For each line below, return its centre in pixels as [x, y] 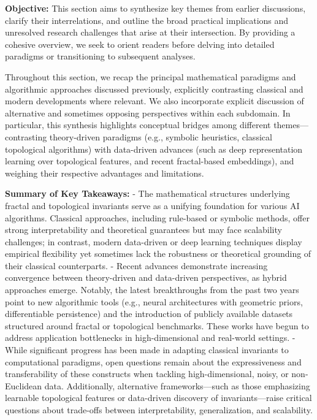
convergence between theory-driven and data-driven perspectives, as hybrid [146, 277]
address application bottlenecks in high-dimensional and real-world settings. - [150, 338]
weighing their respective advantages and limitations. [105, 173]
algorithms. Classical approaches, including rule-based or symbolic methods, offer [157, 217]
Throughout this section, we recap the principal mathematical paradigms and [151, 76]
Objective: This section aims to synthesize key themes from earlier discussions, [155, 8]
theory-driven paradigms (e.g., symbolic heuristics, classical [161, 136]
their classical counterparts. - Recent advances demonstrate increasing [136, 265]
